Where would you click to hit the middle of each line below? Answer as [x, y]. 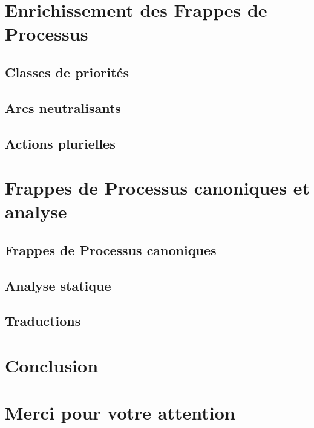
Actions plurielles [60, 143]
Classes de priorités [67, 72]
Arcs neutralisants [63, 107]
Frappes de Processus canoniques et [157, 188]
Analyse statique [58, 285]
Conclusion [52, 365]
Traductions [43, 321]
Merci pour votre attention [120, 413]
